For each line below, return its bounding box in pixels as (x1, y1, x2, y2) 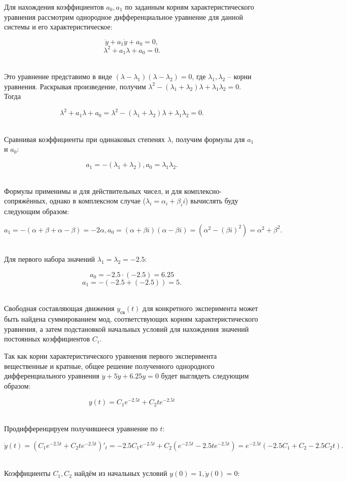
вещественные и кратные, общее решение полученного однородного (4, 360, 215, 371)
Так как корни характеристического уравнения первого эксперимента (4, 351, 217, 361)
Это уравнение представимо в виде (4, 71, 112, 81)
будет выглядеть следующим (161, 370, 249, 381)
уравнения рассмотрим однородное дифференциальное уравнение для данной (4, 11, 243, 22)
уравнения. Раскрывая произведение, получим (4, 81, 146, 91)
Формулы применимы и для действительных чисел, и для (4, 185, 182, 196)
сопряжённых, (4, 195, 48, 206)
